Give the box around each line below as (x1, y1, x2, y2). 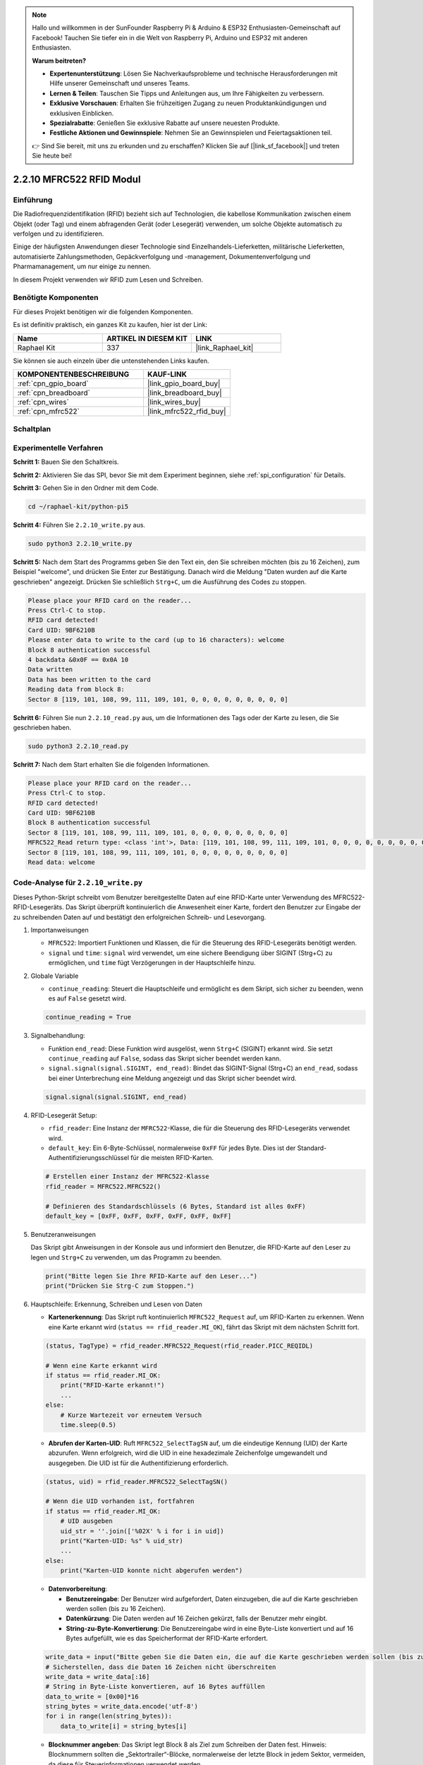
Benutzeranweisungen (30, 1230, 97, 1238)
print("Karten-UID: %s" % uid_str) (60, 1537, 183, 1545)
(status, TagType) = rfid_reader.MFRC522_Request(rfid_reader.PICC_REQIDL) (45, 1341, 314, 1350)
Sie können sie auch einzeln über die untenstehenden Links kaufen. (13, 357, 209, 365)
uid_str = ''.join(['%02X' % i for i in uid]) (60, 1527, 225, 1535)
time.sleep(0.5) (60, 1420, 116, 1429)
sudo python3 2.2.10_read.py (27, 742, 129, 750)
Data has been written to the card (27, 675, 151, 683)
